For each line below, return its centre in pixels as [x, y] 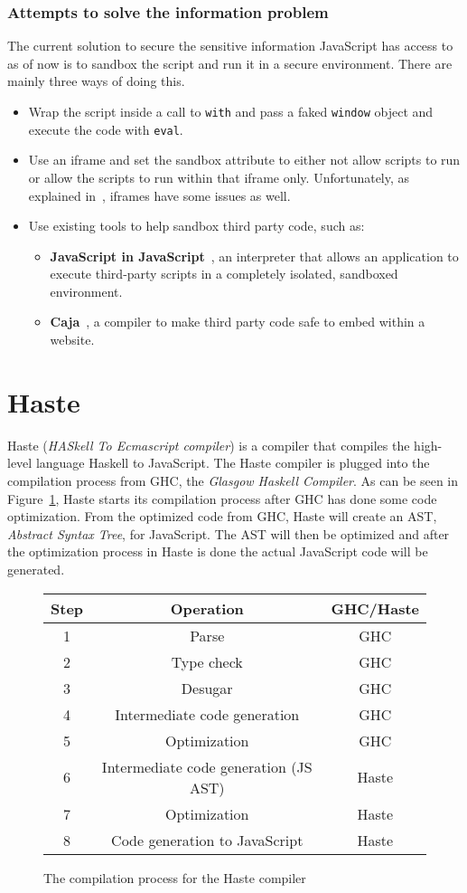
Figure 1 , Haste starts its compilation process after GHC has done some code [222, 498]
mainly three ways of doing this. [96, 81]
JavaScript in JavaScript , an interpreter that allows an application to [254, 256]
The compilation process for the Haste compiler [175, 877]
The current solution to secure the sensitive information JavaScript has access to [230, 46]
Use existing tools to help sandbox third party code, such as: [196, 226]
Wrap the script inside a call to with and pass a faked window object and [231, 111]
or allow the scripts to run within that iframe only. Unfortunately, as [219, 177]
